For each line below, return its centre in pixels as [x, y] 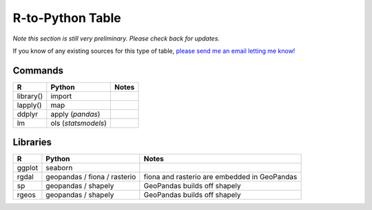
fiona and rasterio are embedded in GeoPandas [220, 177]
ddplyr [28, 114]
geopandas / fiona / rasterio [91, 177]
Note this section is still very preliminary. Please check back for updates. [116, 38]
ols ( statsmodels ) [79, 123]
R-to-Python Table [67, 18]
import [61, 96]
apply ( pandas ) [75, 114]
